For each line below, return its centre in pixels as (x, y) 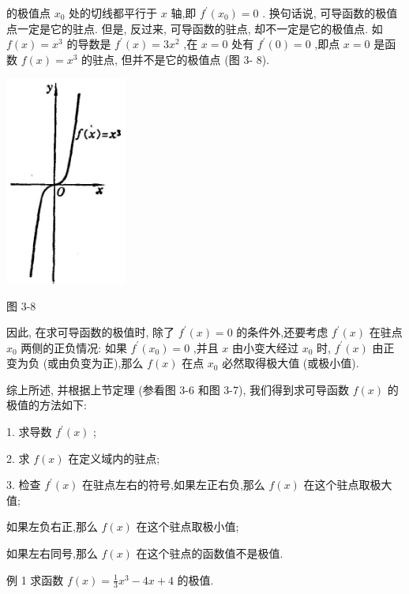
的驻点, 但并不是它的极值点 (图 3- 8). (176, 59)
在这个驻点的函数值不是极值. (210, 553)
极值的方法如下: (47, 405)
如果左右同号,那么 (52, 553)
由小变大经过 (266, 347)
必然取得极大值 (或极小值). (291, 363)
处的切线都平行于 (113, 13)
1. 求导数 (29, 432)
